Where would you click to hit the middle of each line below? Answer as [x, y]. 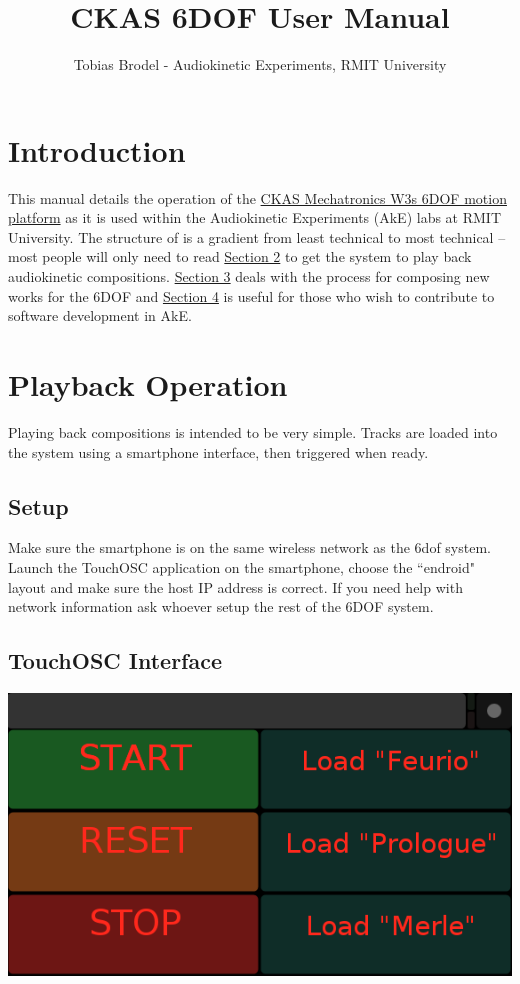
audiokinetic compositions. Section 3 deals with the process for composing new [249, 276]
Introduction [97, 149]
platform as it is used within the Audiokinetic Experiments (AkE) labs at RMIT [255, 217]
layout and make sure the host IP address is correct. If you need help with [235, 586]
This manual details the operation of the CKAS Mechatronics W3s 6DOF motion [257, 197]
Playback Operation [148, 384]
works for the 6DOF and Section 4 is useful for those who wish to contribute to [251, 295]
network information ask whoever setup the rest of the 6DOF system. [221, 606]
